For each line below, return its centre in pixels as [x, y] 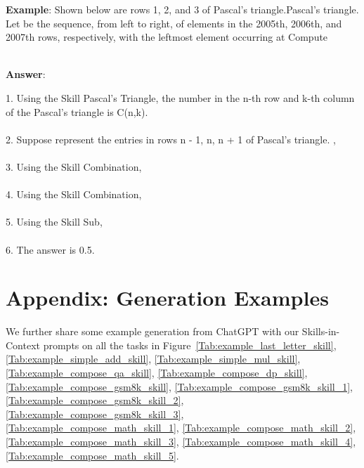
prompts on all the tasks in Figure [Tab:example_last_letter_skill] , [190, 345]
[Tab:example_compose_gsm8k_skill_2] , [95, 400]
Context [23, 345]
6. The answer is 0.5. [50, 249]
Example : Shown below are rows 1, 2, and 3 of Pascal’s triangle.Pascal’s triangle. [182, 9]
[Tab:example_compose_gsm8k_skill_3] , [95, 414]
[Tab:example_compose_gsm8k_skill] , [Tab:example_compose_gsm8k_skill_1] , [179, 386]
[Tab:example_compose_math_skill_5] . [92, 455]
